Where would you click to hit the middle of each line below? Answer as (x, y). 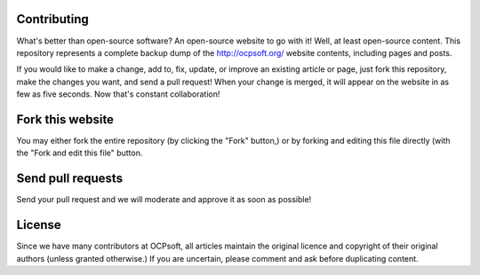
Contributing (52, 19)
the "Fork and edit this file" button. (80, 153)
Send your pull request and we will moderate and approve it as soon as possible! (164, 200)
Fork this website (65, 119)
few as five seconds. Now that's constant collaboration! (118, 94)
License (39, 225)
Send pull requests (70, 179)
